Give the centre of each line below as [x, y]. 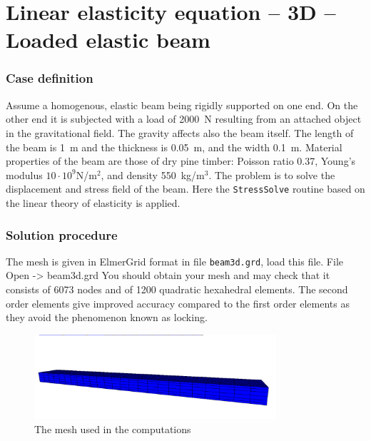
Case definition [50, 78]
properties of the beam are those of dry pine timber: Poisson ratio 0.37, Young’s [181, 161]
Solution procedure [62, 234]
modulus [24, 174]
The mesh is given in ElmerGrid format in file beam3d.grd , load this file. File [174, 261]
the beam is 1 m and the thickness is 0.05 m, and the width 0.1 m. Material [174, 147]
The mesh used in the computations [113, 429]
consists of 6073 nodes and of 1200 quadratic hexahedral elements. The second [177, 289]
